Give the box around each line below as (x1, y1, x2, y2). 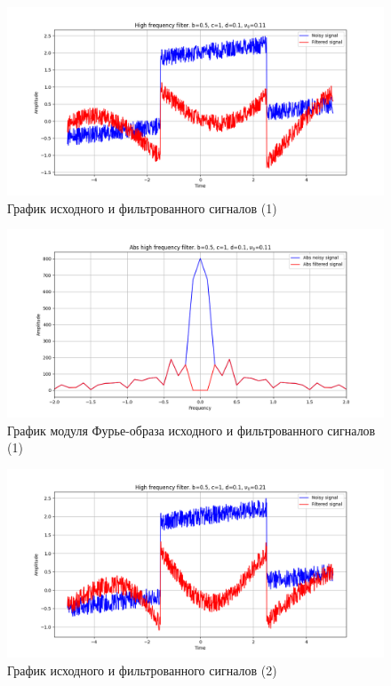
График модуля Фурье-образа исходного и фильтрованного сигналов (7, 420, 376, 439)
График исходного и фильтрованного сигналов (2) (7, 660, 277, 679)
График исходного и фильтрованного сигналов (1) (7, 198, 277, 217)
